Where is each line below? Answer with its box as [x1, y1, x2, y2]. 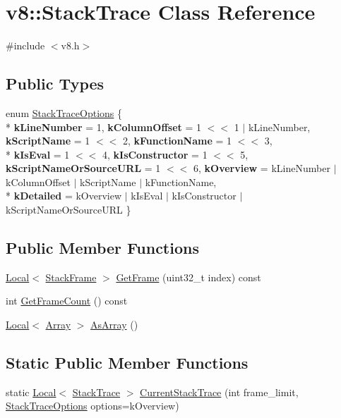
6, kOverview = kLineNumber [193, 161, 330, 176]
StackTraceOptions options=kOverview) [6, 398, 179, 413]
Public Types [6, 73, 104, 94]
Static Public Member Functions [6, 352, 249, 374]
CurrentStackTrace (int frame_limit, [140, 384, 299, 399]
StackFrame [45, 269, 97, 284]
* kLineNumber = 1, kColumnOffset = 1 [6, 119, 202, 134]
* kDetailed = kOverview [6, 188, 122, 203]
